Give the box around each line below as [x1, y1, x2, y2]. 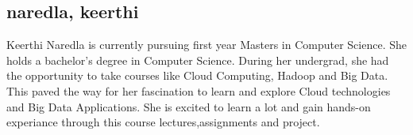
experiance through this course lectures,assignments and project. [6, 114, 320, 130]
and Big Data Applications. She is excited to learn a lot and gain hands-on [6, 98, 371, 114]
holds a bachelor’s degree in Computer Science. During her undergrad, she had [6, 51, 389, 68]
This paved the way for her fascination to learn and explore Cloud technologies [6, 82, 391, 99]
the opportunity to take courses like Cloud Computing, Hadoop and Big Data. [6, 67, 388, 84]
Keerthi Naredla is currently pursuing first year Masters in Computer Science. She [6, 36, 407, 53]
